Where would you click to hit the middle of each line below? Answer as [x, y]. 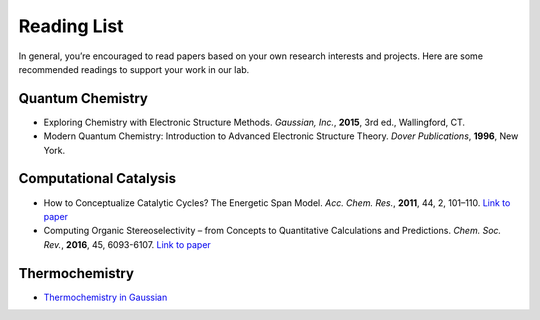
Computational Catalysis [97, 178]
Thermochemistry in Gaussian [105, 297]
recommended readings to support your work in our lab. [134, 69]
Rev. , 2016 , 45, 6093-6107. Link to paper [127, 244]
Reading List [71, 26]
